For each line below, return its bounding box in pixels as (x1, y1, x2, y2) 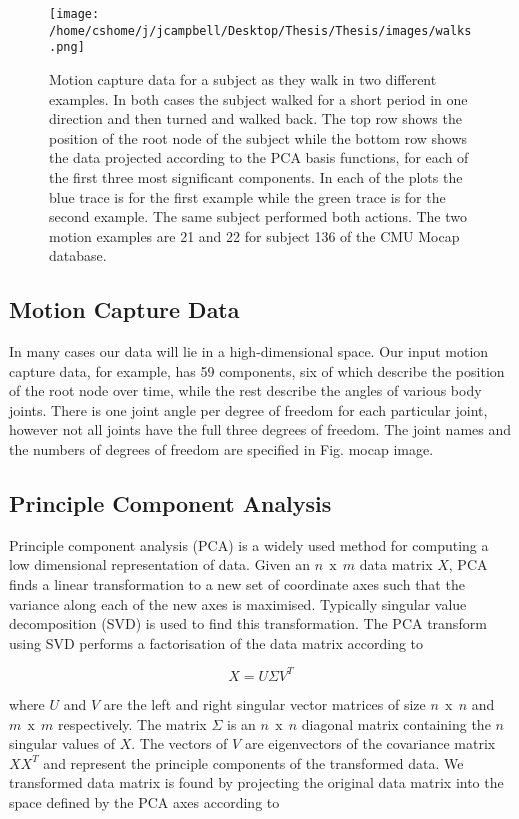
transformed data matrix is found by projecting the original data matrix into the (9, 772, 504, 793)
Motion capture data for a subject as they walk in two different (49, 68, 437, 89)
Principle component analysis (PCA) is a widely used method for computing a (9, 534, 489, 555)
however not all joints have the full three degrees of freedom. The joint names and (9, 419, 512, 440)
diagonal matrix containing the (301, 713, 491, 734)
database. (49, 245, 107, 266)
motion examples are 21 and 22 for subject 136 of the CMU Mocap (49, 225, 460, 246)
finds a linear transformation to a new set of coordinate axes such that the (9, 574, 465, 595)
